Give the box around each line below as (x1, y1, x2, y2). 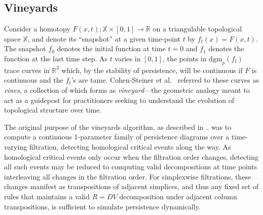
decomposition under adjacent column (119, 191, 237, 201)
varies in (115, 53, 141, 63)
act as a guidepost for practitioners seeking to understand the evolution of (4, 94, 235, 105)
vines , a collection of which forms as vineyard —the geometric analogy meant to (4, 84, 250, 95)
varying (4, 141, 27, 152)
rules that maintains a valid (4, 191, 90, 201)
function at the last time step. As (4, 53, 107, 63)
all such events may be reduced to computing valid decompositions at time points (4, 161, 257, 172)
